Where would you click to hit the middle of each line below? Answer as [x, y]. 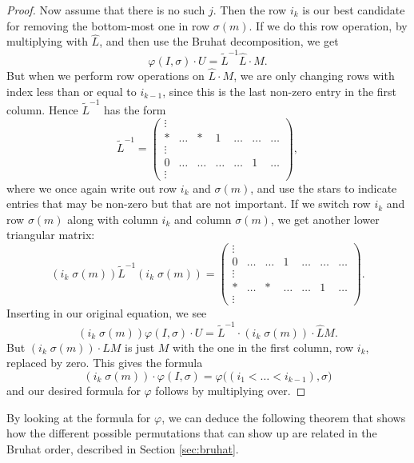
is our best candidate [354, 10]
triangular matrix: [51, 235]
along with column [113, 219]
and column [203, 219]
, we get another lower [325, 219]
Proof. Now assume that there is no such [106, 10]
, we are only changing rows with [314, 75]
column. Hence [42, 109]
